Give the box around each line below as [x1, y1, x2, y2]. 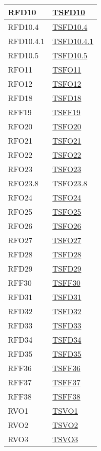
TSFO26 [52, 220, 81, 231]
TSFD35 [52, 348, 81, 359]
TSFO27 [52, 234, 81, 246]
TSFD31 [52, 291, 81, 302]
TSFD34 [52, 334, 81, 345]
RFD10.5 [8, 50, 39, 61]
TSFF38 [52, 391, 81, 402]
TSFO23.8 [52, 177, 87, 189]
